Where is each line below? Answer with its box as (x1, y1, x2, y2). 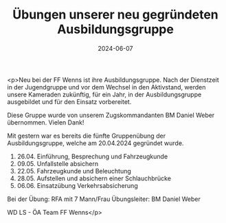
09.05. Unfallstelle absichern (16, 159, 98, 168)
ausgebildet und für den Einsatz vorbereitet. (7, 97, 132, 106)
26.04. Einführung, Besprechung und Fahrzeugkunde (16, 152, 168, 160)
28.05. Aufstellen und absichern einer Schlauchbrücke (16, 174, 172, 182)
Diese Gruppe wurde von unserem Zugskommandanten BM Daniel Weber (7, 111, 215, 119)
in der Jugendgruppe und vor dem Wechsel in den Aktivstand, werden (7, 83, 206, 91)
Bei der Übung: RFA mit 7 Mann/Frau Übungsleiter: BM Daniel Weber (7, 195, 201, 203)
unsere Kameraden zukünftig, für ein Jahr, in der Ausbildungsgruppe (7, 90, 202, 98)
